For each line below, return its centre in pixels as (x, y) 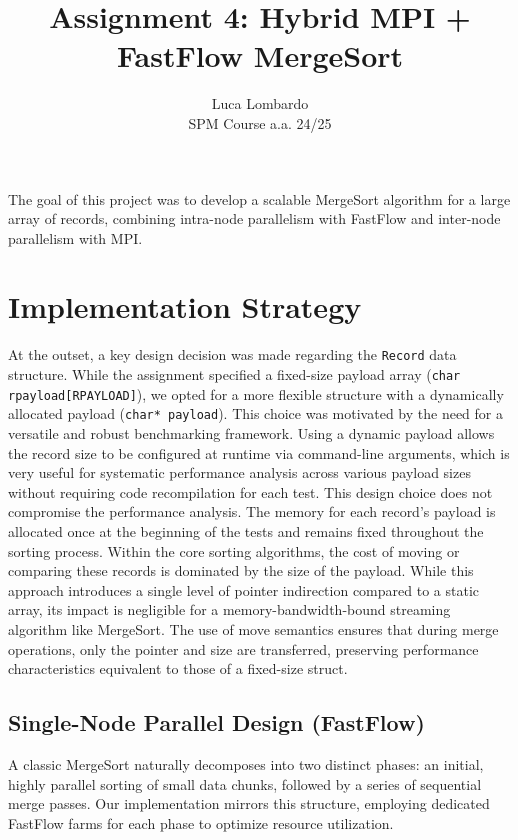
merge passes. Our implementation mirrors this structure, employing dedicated (249, 803)
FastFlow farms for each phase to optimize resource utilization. (201, 822)
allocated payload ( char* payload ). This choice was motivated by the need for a (255, 413)
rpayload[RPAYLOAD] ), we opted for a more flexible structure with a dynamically (256, 393)
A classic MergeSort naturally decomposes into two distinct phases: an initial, (246, 763)
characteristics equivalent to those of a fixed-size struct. (178, 668)
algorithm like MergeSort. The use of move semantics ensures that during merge (253, 628)
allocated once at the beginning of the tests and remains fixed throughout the (246, 531)
